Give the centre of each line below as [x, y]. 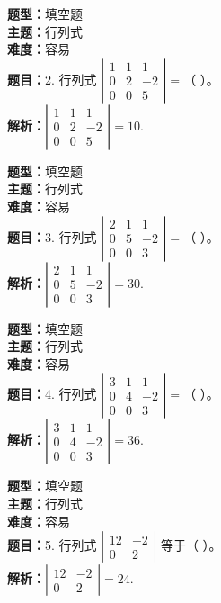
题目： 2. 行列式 [52, 79]
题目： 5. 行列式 [52, 545]
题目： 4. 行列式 [52, 394]
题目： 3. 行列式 [52, 236]
